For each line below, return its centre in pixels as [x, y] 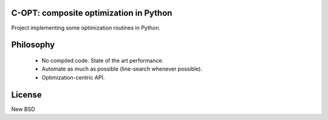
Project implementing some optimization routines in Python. [86, 28]
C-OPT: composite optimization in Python [92, 13]
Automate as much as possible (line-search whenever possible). [122, 69]
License [26, 94]
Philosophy [33, 45]
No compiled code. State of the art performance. [103, 60]
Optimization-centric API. [73, 77]
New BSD [23, 109]
